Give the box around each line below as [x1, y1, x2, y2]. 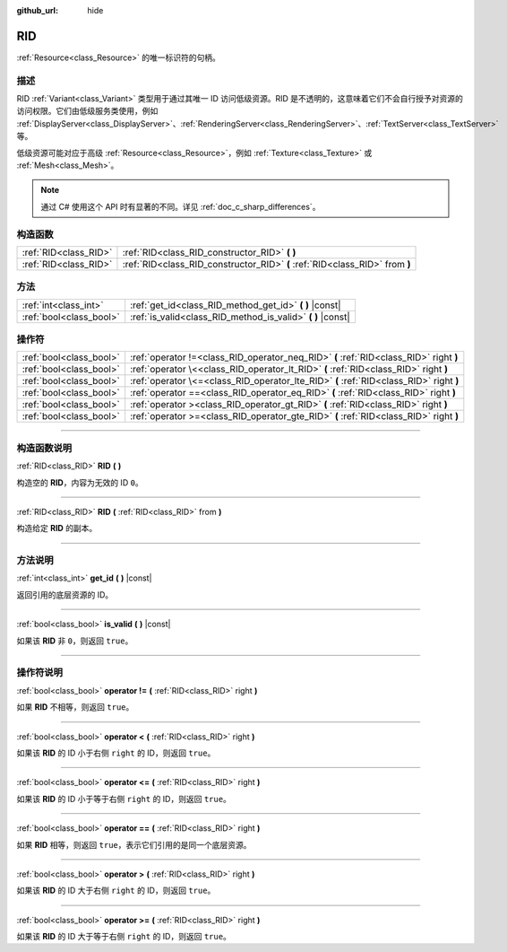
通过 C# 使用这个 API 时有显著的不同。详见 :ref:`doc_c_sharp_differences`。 [40, 201, 321, 212]
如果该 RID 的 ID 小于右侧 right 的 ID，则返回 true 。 [16, 747, 216, 758]
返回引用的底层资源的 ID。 [16, 589, 114, 600]
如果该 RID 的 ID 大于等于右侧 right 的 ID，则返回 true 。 [16, 931, 232, 942]
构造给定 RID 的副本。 [16, 523, 98, 534]
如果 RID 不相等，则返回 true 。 [16, 702, 134, 712]
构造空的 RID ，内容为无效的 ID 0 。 [16, 476, 143, 488]
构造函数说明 [16, 441, 73, 454]
